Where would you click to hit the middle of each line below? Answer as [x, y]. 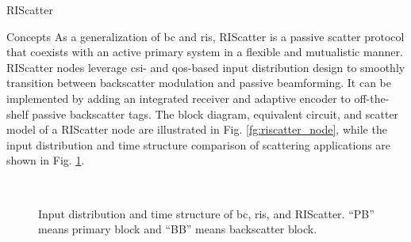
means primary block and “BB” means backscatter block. [178, 229]
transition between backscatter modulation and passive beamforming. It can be [199, 83]
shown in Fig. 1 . [46, 160]
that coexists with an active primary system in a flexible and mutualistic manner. [205, 52]
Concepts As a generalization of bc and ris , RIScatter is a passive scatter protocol [205, 36]
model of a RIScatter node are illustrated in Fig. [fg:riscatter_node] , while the [197, 129]
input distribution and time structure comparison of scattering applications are [199, 144]
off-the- [372, 98]
